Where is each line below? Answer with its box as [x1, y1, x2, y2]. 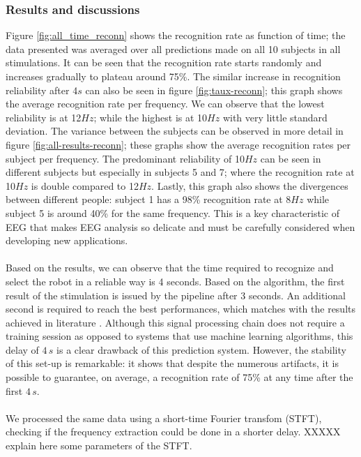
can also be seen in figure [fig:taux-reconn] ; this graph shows [85, 82, 343, 97]
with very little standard [222, 110, 328, 124]
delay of [6, 342, 39, 357]
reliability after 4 [6, 82, 78, 97]
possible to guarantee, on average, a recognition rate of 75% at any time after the [6, 370, 353, 384]
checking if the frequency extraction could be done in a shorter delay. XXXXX [6, 424, 341, 439]
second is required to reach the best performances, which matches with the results [6, 301, 355, 316]
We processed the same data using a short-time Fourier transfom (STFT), [6, 410, 322, 425]
